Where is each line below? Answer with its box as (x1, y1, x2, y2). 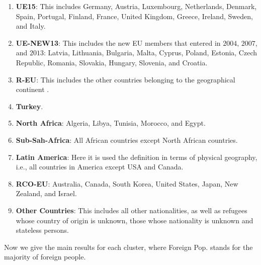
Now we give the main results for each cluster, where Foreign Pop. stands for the (4, 241, 253, 252)
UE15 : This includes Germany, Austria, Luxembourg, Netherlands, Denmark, (16, 1, 257, 11)
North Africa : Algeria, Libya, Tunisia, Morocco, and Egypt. (16, 118, 206, 128)
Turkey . (16, 101, 43, 111)
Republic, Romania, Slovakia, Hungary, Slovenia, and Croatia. (16, 57, 208, 67)
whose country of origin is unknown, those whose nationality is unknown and (16, 215, 253, 225)
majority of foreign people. (4, 251, 86, 262)
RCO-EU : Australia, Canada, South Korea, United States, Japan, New (16, 178, 238, 189)
